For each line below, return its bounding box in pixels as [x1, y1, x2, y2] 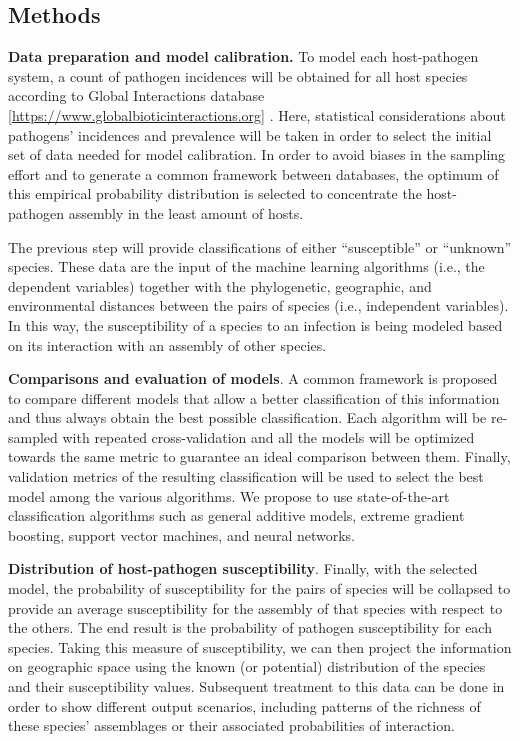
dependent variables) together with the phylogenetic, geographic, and [8, 275, 432, 296]
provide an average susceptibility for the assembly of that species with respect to [8, 597, 503, 618]
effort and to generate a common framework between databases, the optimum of [8, 163, 499, 184]
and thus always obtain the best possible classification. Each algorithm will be [8, 407, 487, 428]
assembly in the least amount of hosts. [68, 202, 304, 223]
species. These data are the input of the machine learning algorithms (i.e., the [8, 256, 485, 277]
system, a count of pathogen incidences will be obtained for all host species [8, 65, 468, 86]
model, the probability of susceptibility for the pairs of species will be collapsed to [8, 578, 511, 599]
